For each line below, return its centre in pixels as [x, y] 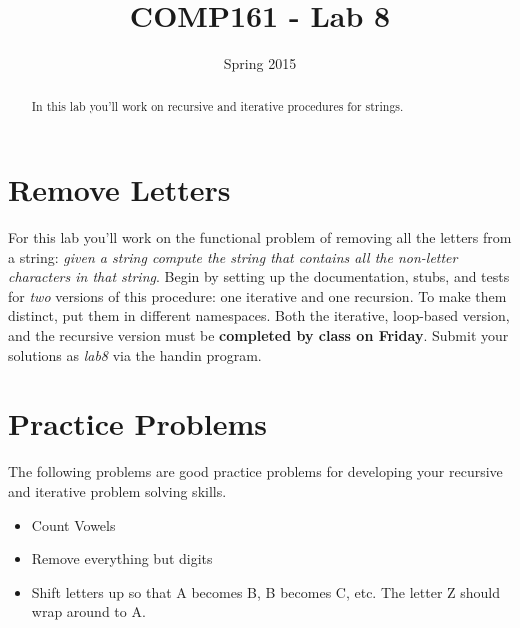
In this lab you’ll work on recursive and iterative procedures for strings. [217, 105]
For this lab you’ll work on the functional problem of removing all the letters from [260, 237]
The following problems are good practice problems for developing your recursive [255, 471]
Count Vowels [73, 524]
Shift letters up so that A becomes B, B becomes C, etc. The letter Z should [266, 591]
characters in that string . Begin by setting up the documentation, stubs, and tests [259, 276]
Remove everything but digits [122, 558]
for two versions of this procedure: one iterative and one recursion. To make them [257, 295]
